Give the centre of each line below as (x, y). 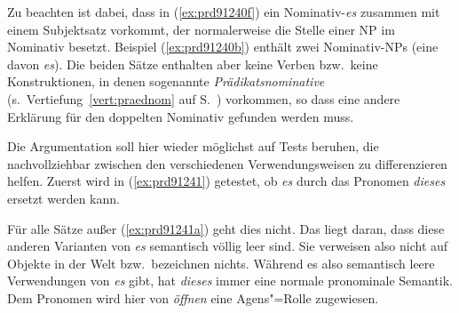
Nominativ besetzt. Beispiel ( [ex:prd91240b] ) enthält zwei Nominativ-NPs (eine (223, 47)
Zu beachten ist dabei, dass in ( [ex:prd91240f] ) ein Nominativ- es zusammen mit (224, 12)
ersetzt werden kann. (63, 198)
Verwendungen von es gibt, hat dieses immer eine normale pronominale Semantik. (230, 281)
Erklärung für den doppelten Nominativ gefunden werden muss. (181, 116)
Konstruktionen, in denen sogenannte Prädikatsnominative (166, 81)
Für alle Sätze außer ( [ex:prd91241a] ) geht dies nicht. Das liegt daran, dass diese (226, 228)
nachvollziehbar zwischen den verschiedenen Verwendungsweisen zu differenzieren (227, 163)
